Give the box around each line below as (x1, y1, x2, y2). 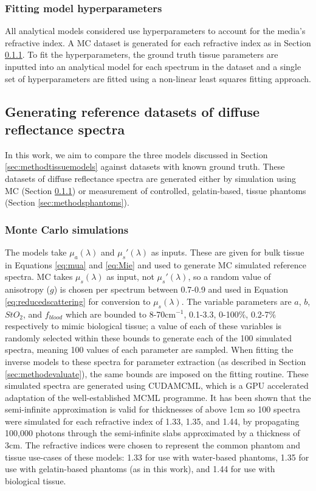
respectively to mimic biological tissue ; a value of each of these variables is (5, 319, 282, 332)
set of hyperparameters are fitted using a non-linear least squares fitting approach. (5, 72, 311, 85)
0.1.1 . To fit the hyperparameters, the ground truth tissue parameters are (5, 48, 278, 61)
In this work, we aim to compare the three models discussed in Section (5, 148, 268, 161)
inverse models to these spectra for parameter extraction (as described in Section (5, 355, 306, 367)
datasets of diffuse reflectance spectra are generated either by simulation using (5, 172, 296, 184)
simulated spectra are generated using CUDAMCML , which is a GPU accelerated (5, 379, 309, 392)
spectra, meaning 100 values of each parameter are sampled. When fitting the (5, 343, 294, 356)
